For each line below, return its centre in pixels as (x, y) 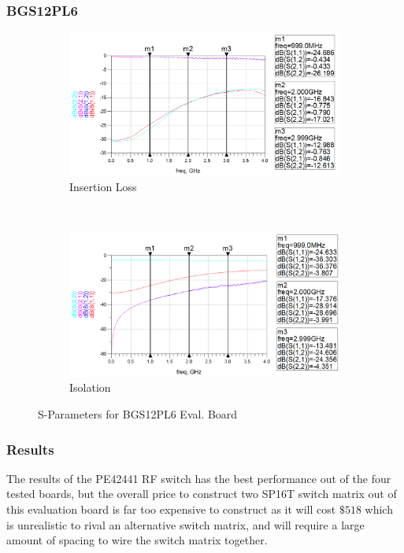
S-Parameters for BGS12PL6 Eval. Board (138, 414)
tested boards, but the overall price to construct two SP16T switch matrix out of (202, 494)
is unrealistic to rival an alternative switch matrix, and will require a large (185, 524)
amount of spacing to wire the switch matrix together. (137, 540)
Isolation (90, 387)
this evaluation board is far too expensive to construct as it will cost (171, 509)
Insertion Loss (103, 187)
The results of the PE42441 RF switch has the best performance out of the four (199, 478)
